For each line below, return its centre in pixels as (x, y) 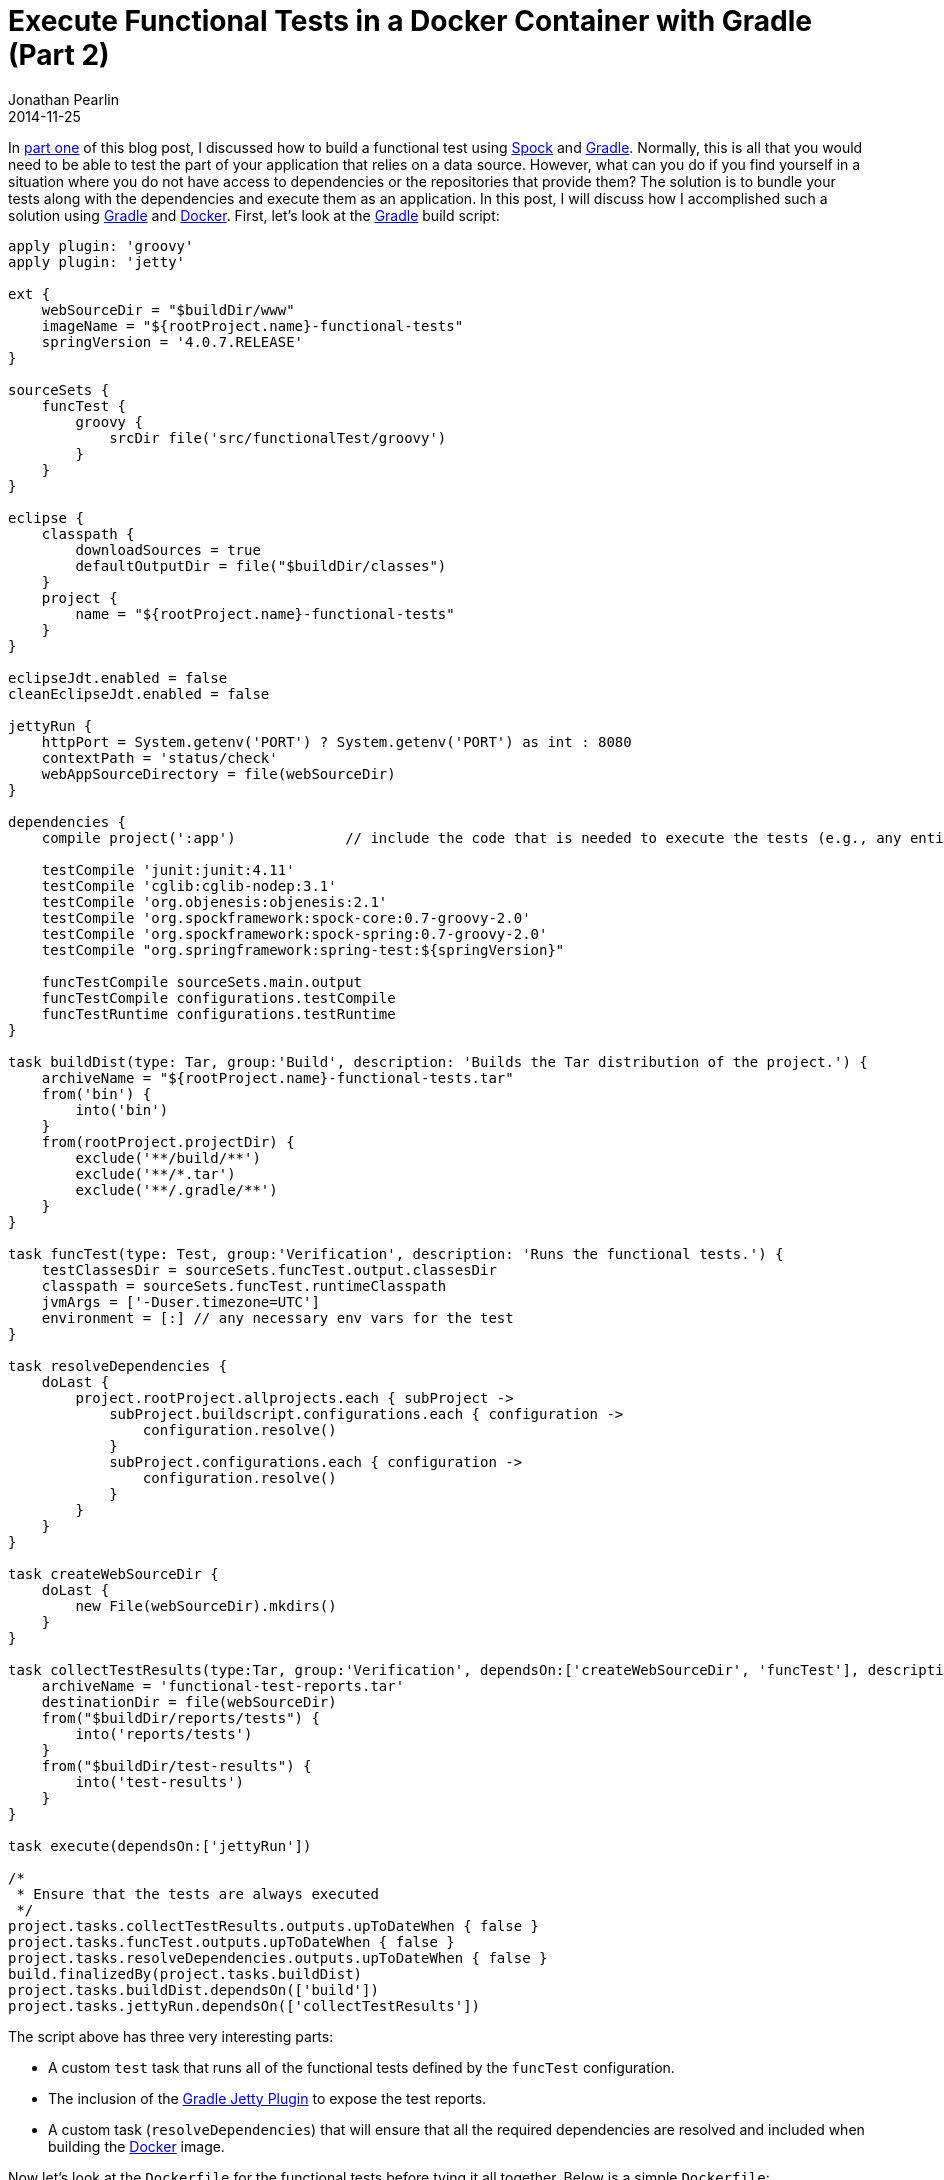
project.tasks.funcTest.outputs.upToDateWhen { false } (231, 1941)
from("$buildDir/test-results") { (176, 1765)
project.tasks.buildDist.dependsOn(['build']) (193, 1989)
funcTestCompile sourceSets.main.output (202, 981)
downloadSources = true (168, 549)
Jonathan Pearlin (64, 99)
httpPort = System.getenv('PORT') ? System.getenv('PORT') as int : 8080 (336, 741)
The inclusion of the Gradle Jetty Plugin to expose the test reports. (267, 2098)
